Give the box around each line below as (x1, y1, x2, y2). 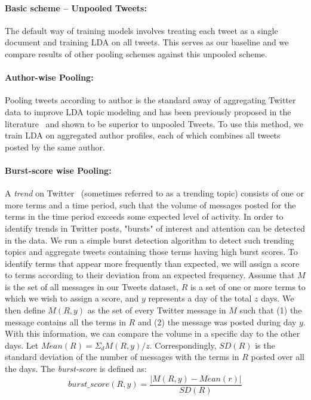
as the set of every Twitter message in (87, 304, 226, 316)
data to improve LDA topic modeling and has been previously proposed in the (5, 105, 291, 118)
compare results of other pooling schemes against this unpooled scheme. (5, 47, 267, 60)
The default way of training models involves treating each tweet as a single (5, 24, 278, 36)
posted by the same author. (5, 140, 105, 153)
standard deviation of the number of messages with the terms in (5, 350, 239, 363)
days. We (261, 292, 294, 304)
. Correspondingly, (149, 339, 217, 351)
